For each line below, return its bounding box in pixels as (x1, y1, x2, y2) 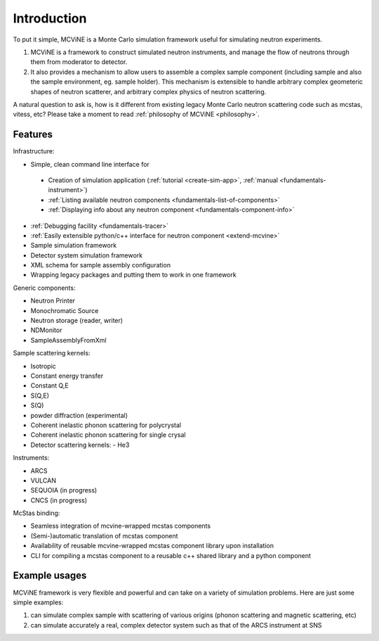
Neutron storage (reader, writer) (30, 317, 123, 325)
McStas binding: (13, 509, 60, 517)
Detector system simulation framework (30, 250, 143, 260)
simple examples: (13, 598, 64, 607)
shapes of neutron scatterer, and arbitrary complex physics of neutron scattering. (30, 87, 267, 96)
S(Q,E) (30, 391, 49, 400)
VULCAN (30, 476, 56, 485)
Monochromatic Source (30, 306, 99, 315)
